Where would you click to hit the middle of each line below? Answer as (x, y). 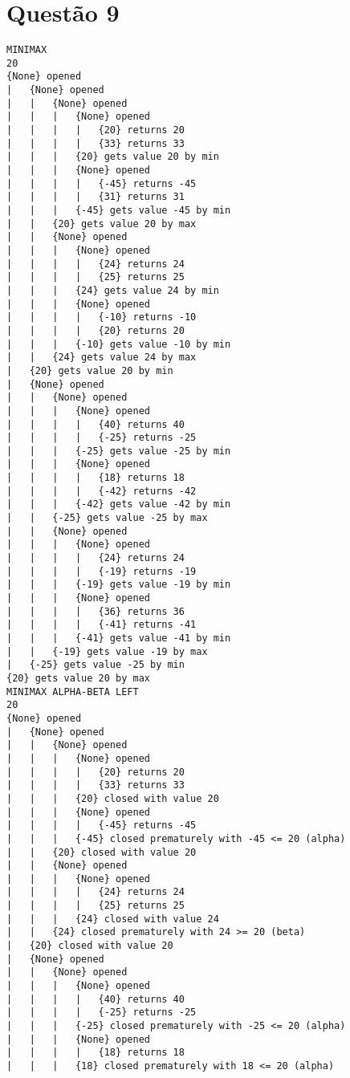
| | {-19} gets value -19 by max (107, 651)
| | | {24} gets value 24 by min (113, 290)
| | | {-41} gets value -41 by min (119, 638)
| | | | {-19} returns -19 (102, 571)
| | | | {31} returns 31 (96, 197)
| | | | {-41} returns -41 (102, 625)
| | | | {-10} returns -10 (102, 317)
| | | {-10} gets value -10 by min (119, 344)
